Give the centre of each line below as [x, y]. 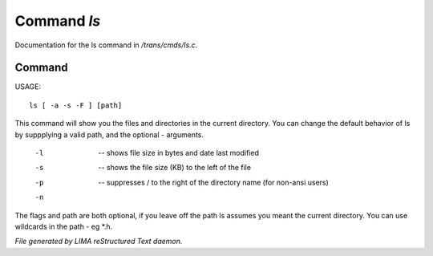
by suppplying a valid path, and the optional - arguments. [109, 134]
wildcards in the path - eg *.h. [64, 226]
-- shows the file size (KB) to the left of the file [175, 168]
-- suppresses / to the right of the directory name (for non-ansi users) [213, 182]
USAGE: [28, 87]
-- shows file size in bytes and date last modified [179, 153]
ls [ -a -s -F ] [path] [76, 105]
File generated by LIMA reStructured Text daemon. [99, 242]
